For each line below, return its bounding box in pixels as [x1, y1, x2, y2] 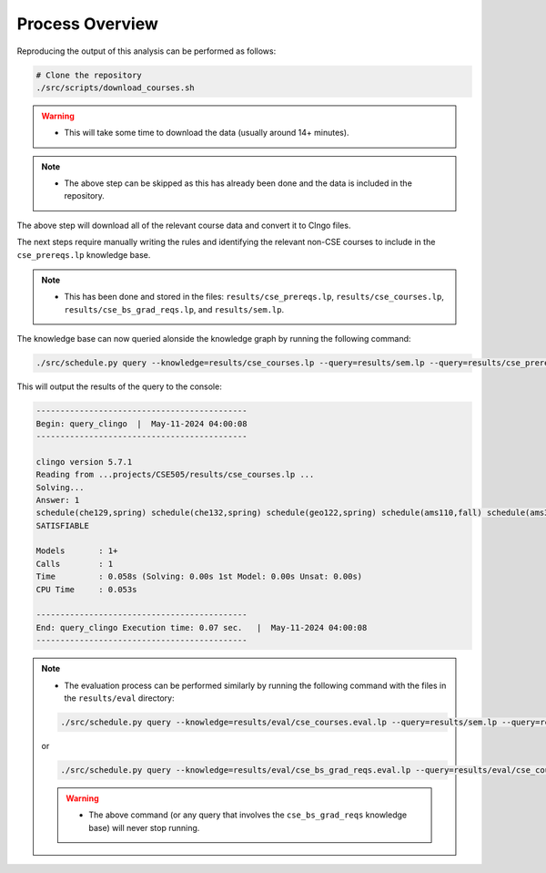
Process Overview [16, 14, 159, 34]
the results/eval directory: [64, 693, 175, 704]
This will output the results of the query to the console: [16, 381, 222, 392]
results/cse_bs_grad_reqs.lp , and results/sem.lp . [64, 303, 285, 314]
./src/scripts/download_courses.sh [35, 82, 195, 93]
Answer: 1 [35, 495, 80, 505]
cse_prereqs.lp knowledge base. [16, 249, 151, 260]
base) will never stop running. [88, 822, 200, 833]
